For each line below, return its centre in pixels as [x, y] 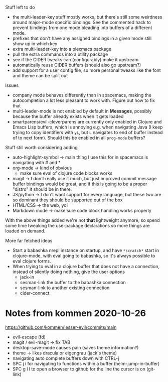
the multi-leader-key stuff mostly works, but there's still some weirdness [87, 17]
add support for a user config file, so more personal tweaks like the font [87, 70]
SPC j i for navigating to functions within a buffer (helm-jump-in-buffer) [86, 363]
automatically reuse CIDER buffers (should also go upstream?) [77, 65]
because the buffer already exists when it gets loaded [68, 116]
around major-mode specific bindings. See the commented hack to [82, 22]
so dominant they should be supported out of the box [67, 200]
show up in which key [35, 44]
